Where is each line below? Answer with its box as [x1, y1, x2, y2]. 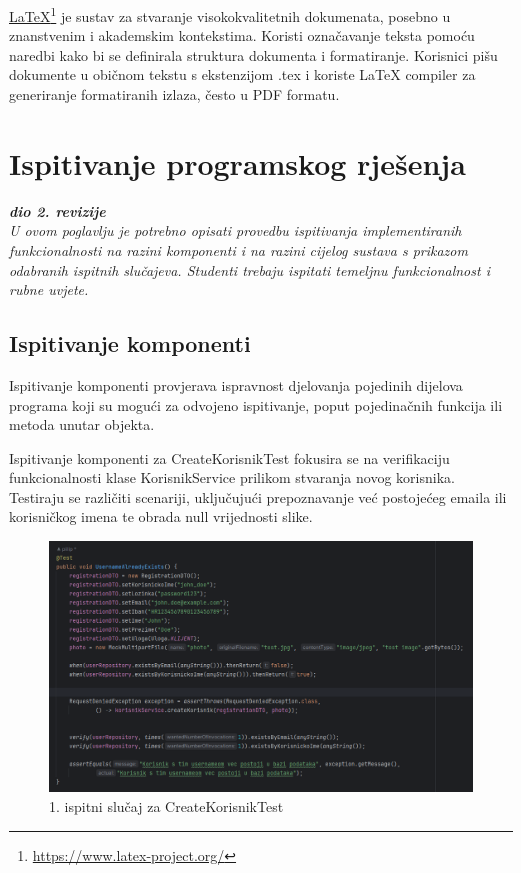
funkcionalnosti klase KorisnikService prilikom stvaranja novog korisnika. [9, 467, 455, 488]
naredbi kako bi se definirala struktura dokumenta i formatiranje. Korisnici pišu [9, 44, 498, 65]
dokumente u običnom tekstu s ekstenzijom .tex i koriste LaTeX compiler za [9, 64, 476, 85]
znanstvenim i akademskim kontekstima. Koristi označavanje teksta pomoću [9, 25, 475, 46]
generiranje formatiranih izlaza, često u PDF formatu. [9, 84, 340, 105]
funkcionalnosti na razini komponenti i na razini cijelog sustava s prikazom [9, 239, 468, 260]
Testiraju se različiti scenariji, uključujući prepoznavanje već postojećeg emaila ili [9, 486, 507, 507]
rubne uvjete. [9, 279, 89, 300]
